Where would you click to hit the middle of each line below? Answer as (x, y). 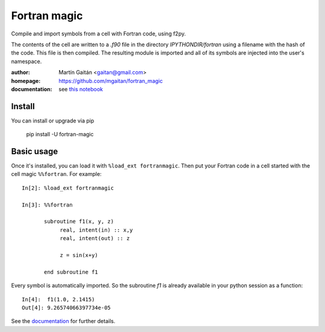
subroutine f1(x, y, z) (79, 222)
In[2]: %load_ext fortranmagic (68, 188)
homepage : (26, 80)
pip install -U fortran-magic (60, 134)
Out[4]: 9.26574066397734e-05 (67, 307)
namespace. (26, 61)
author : (20, 73)
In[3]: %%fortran (47, 205)
